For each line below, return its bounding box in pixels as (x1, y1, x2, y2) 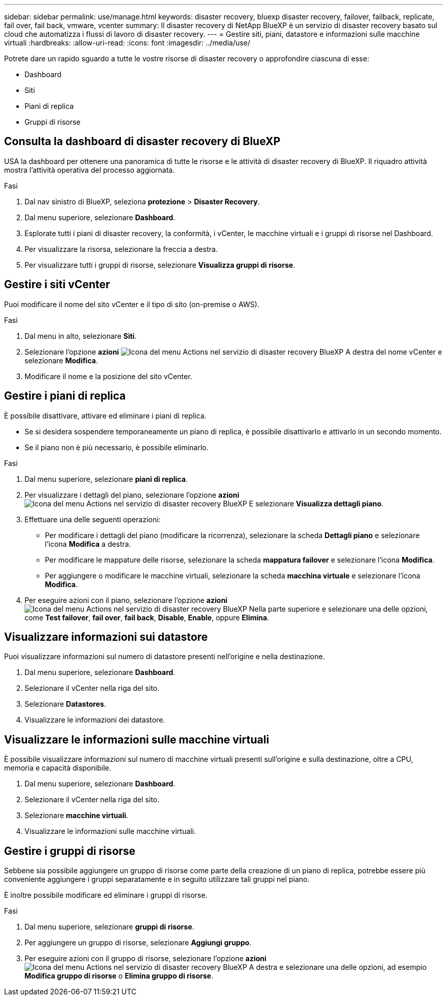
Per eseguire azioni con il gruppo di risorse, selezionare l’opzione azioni (24, 954, 267, 963)
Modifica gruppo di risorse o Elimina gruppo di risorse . (24, 971, 213, 981)
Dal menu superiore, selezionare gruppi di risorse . (24, 922, 194, 932)
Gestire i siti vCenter (4, 278, 110, 291)
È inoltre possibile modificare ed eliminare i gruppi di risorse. (4, 891, 208, 900)
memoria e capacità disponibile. (4, 763, 111, 773)
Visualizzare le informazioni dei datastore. (24, 715, 165, 725)
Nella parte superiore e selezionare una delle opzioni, (249, 604, 428, 613)
